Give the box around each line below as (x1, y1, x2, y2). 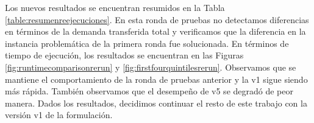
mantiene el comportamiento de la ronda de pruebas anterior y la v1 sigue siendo (5, 72, 308, 85)
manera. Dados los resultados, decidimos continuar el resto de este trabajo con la (5, 96, 307, 109)
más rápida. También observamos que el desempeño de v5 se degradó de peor (5, 85, 293, 97)
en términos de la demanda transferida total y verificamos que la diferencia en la (5, 25, 306, 38)
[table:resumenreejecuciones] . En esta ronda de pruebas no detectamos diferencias (5, 13, 309, 26)
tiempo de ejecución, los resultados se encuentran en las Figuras (5, 49, 244, 61)
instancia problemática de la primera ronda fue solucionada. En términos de (5, 37, 289, 49)
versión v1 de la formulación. (5, 108, 113, 121)
